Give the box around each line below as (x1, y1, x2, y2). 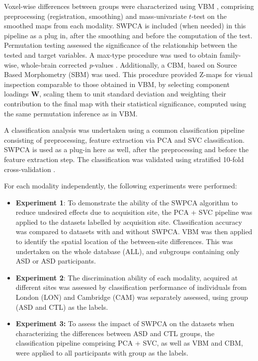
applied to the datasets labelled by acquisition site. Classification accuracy (15, 216, 242, 227)
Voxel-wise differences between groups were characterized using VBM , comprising (4, 1, 254, 11)
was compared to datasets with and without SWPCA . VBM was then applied (15, 226, 253, 237)
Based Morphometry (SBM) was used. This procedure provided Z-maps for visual (4, 69, 253, 80)
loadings (4, 89, 29, 99)
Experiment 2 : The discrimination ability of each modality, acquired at (15, 272, 238, 282)
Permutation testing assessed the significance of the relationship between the (4, 40, 237, 50)
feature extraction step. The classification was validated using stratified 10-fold (4, 154, 244, 164)
